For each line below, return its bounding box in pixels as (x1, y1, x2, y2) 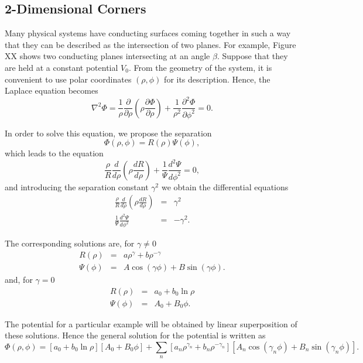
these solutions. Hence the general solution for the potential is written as (5, 329, 266, 341)
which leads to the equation (5, 147, 104, 159)
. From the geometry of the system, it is (128, 61, 272, 73)
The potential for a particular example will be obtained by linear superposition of (5, 317, 297, 330)
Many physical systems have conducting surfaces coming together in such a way (5, 27, 291, 39)
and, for (5, 273, 33, 286)
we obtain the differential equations (161, 180, 289, 193)
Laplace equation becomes (5, 84, 98, 97)
